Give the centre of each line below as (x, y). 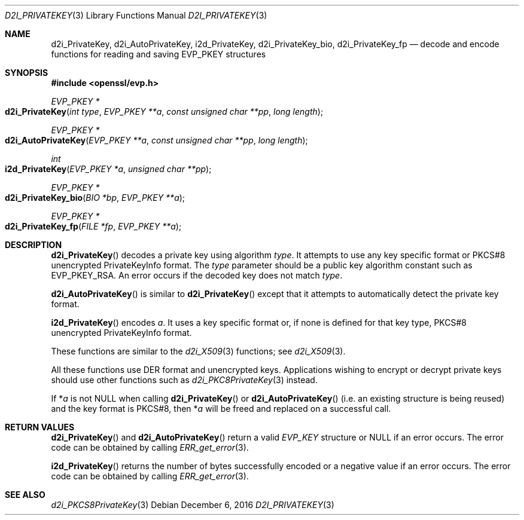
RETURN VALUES (40, 427)
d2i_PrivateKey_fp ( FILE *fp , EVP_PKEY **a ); (93, 226)
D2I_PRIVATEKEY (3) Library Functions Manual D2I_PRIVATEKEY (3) (136, 15)
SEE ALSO (25, 495)
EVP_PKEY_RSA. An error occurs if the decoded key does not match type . (197, 275)
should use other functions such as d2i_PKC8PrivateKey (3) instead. (184, 380)
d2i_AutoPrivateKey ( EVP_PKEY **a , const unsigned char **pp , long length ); (156, 140)
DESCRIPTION (33, 245)
